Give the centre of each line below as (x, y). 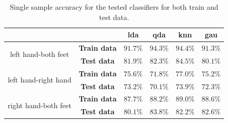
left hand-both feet (40, 54)
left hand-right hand (40, 80)
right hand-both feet (40, 105)
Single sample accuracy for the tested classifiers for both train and (114, 7)
